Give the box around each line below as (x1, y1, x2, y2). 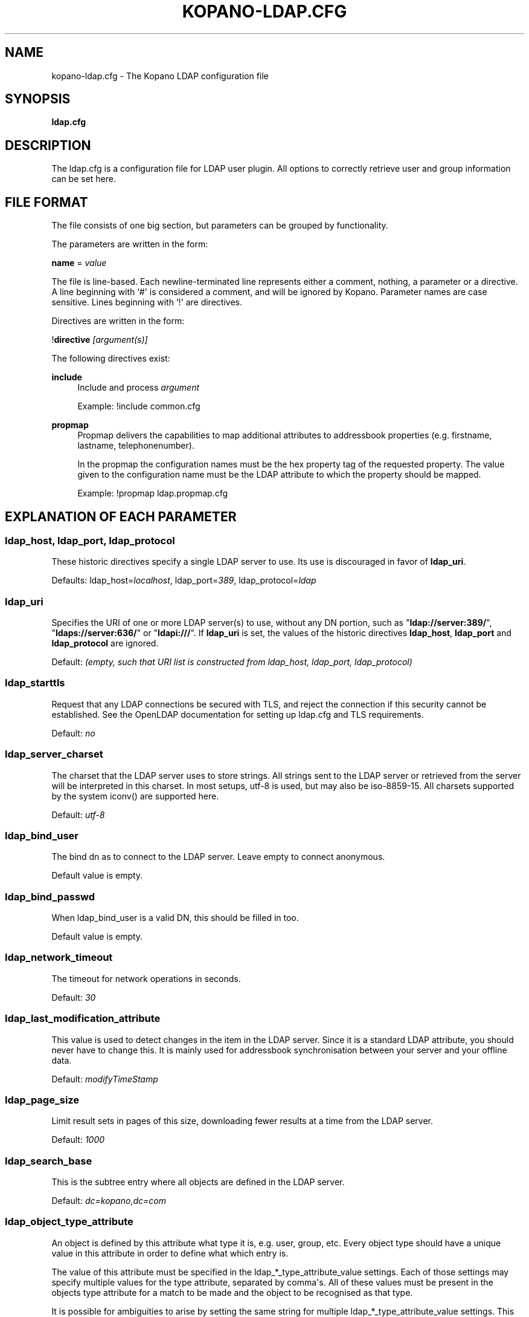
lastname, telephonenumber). (77, 440, 194, 451)
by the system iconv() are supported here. (51, 790, 219, 801)
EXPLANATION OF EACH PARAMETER (5, 509, 237, 524)
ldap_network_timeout (5, 951, 113, 964)
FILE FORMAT (5, 194, 88, 210)
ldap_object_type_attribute (5, 1215, 133, 1228)
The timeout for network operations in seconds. (51, 973, 241, 984)
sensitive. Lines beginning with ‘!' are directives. (51, 297, 242, 308)
